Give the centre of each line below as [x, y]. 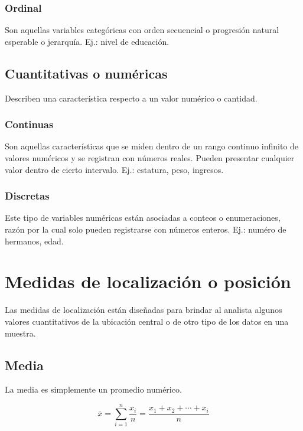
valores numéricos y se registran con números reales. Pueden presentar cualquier [150, 158]
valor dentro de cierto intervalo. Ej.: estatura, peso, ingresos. [114, 169]
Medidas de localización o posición [148, 281]
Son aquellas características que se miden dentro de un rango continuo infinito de [152, 146]
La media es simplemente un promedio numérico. [93, 389]
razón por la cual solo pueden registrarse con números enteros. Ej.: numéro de [146, 229]
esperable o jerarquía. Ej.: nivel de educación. [87, 41]
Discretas [27, 196]
